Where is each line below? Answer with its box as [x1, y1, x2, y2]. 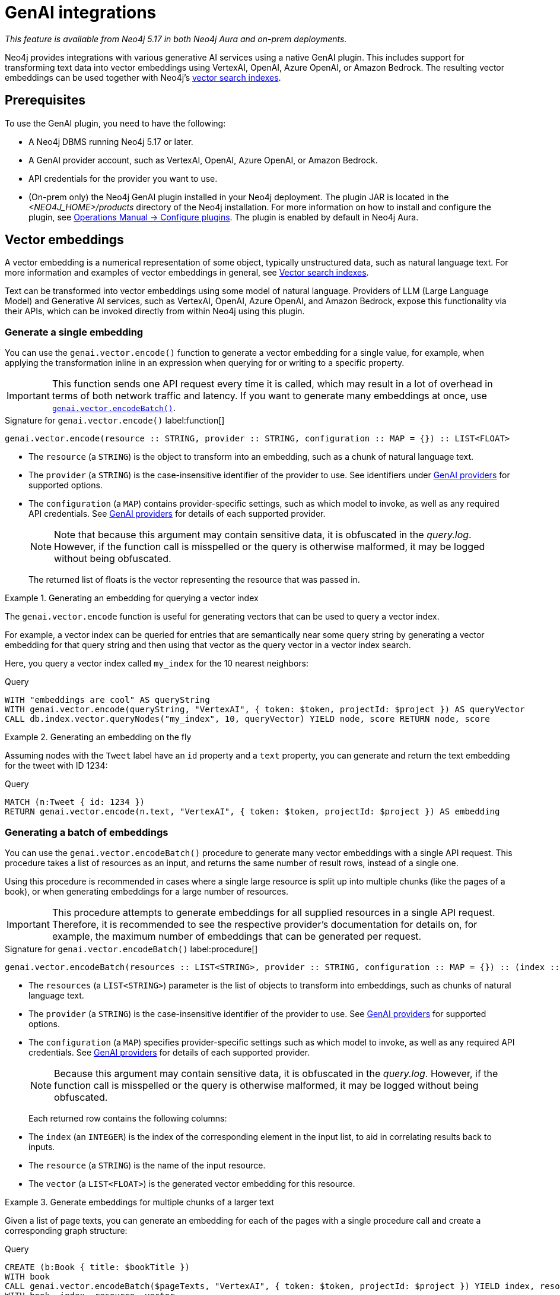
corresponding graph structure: [5, 1225, 128, 1236]
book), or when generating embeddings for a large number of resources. [5, 886, 289, 896]
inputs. [28, 1141, 55, 1152]
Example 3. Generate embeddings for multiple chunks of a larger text [5, 1196, 274, 1207]
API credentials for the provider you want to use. [28, 173, 218, 184]
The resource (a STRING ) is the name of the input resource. [28, 1160, 266, 1170]
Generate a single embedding [5, 326, 144, 338]
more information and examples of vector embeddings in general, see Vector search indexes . [5, 267, 369, 278]
